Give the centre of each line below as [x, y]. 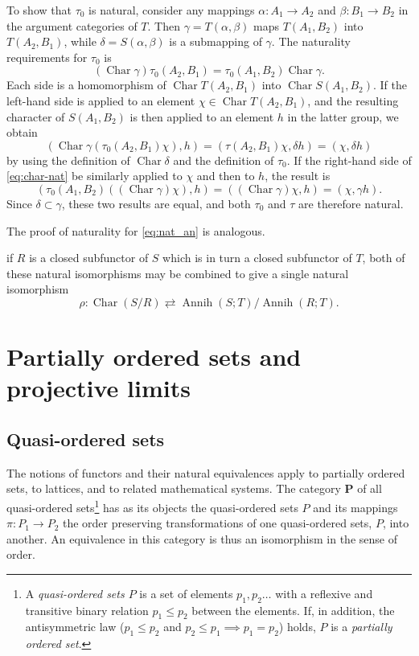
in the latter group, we [343, 116]
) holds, [297, 627]
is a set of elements [186, 593]
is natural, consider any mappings [172, 10]
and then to [226, 176]
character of [36, 116]
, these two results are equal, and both [156, 203]
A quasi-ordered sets [75, 593]
